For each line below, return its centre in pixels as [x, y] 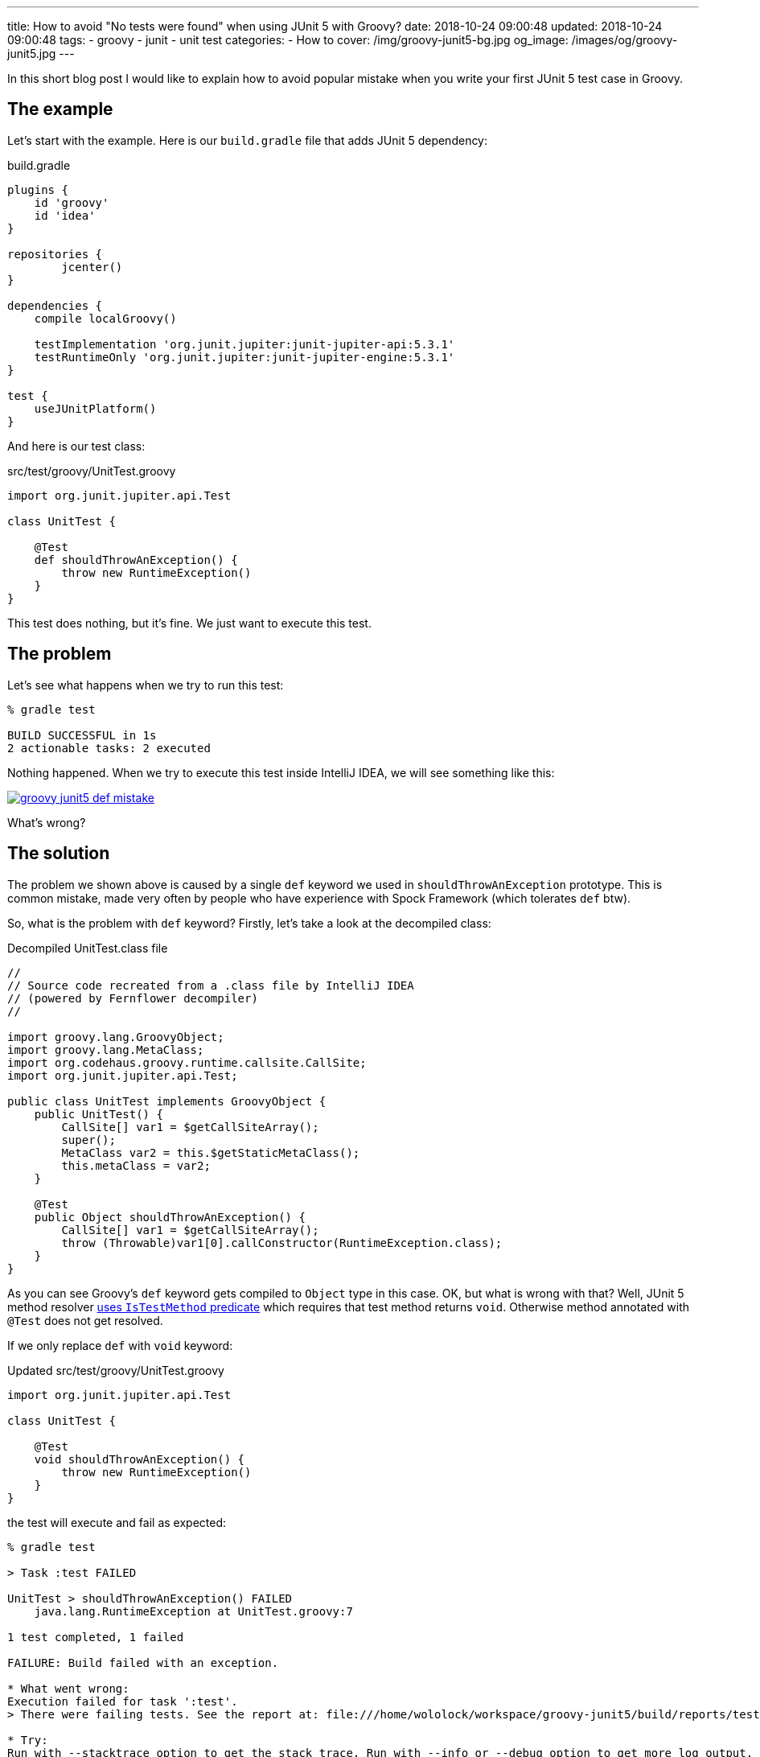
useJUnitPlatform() [95, 408]
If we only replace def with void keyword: [120, 1345]
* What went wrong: [68, 1688]
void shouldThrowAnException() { [140, 1459]
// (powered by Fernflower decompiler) [133, 998]
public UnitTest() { [99, 1114]
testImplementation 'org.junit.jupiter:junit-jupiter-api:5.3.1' [244, 344]
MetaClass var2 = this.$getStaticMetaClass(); [211, 1152]
